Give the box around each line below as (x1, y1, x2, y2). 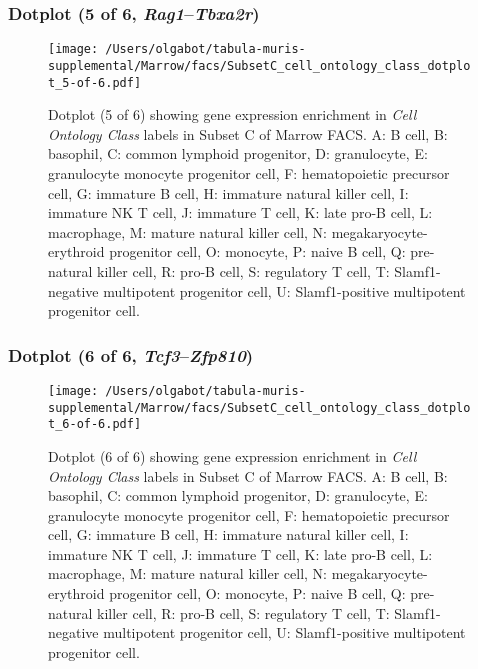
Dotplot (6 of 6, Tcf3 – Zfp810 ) (8, 342, 254, 367)
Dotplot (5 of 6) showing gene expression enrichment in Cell (48, 104, 417, 125)
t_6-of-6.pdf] (48, 417, 142, 432)
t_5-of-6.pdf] (48, 75, 142, 90)
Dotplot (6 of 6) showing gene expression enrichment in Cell (48, 445, 417, 466)
